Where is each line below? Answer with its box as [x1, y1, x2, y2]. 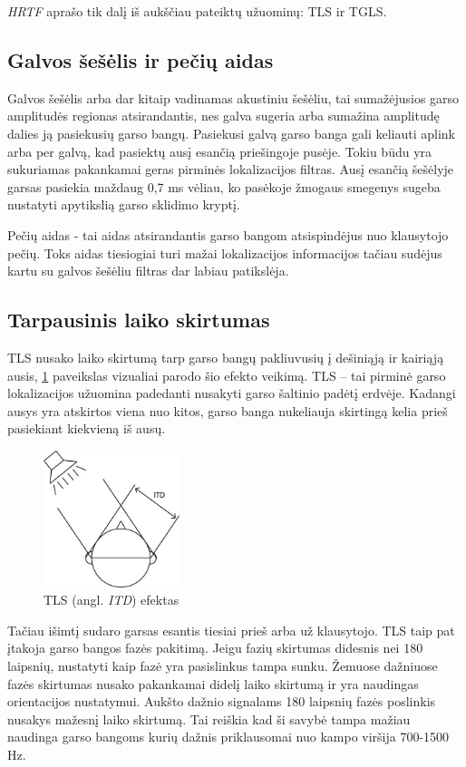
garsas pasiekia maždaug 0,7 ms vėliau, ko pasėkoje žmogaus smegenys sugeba [7, 177, 441, 196]
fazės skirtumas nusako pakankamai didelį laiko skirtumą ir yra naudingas [7, 674, 419, 693]
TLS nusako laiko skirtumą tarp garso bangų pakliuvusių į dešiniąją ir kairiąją [7, 347, 444, 366]
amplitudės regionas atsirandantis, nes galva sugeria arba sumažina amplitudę [7, 106, 440, 125]
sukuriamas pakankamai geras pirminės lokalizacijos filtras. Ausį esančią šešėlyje [7, 160, 454, 179]
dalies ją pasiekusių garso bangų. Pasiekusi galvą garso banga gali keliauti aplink [7, 123, 455, 142]
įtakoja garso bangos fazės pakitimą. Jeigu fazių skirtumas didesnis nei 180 [7, 638, 423, 657]
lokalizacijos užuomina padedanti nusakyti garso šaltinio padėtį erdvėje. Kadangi [7, 383, 456, 403]
